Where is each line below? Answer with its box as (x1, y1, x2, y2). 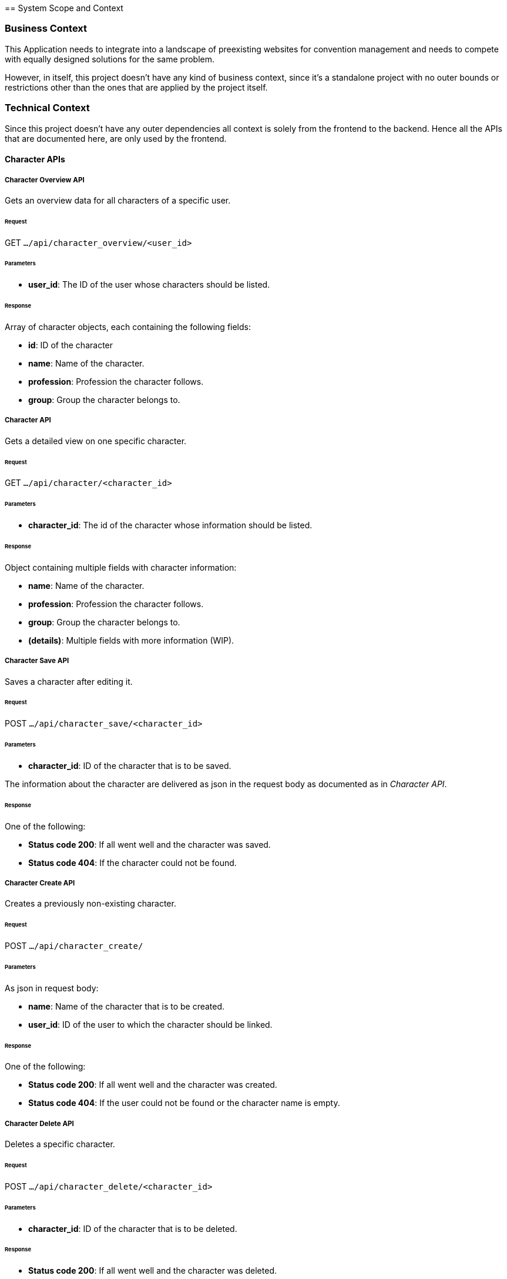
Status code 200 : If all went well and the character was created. (28, 1080, 277, 1090)
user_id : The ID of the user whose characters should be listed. (28, 279, 270, 290)
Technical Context (5, 102, 90, 114)
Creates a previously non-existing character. (5, 898, 176, 909)
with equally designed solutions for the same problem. (5, 54, 215, 64)
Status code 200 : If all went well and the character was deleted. (28, 1265, 277, 1276)
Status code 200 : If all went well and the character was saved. (28, 839, 271, 850)
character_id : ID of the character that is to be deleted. (28, 1223, 237, 1234)
